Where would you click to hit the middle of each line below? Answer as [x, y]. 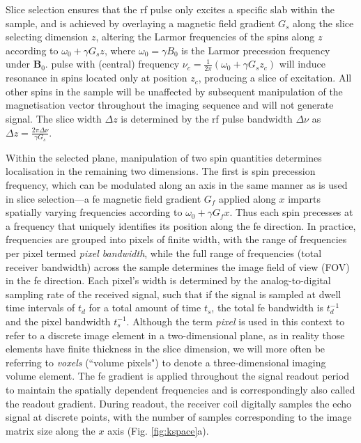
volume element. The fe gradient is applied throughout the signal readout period [178, 376]
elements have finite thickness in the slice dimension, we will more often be [166, 349]
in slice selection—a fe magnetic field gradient [103, 198]
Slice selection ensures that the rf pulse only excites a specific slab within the [170, 9]
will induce [302, 64]
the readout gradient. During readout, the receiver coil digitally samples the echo [179, 403]
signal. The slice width [54, 118]
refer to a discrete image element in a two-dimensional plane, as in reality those [175, 335]
